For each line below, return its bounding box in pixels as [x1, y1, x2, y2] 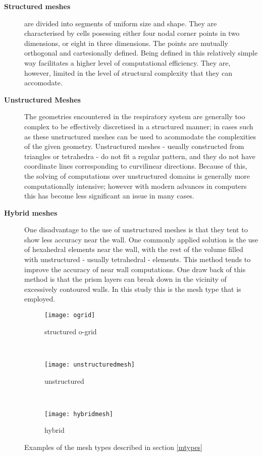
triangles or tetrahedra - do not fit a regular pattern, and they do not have [24, 150, 255, 161]
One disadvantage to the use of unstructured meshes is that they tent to [24, 224, 248, 235]
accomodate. [24, 77, 63, 88]
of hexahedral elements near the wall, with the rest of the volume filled [24, 244, 243, 255]
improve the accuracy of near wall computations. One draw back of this [24, 264, 246, 274]
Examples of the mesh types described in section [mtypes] [24, 441, 203, 452]
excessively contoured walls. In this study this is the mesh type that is [24, 283, 241, 294]
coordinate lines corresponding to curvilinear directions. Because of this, [24, 161, 247, 171]
